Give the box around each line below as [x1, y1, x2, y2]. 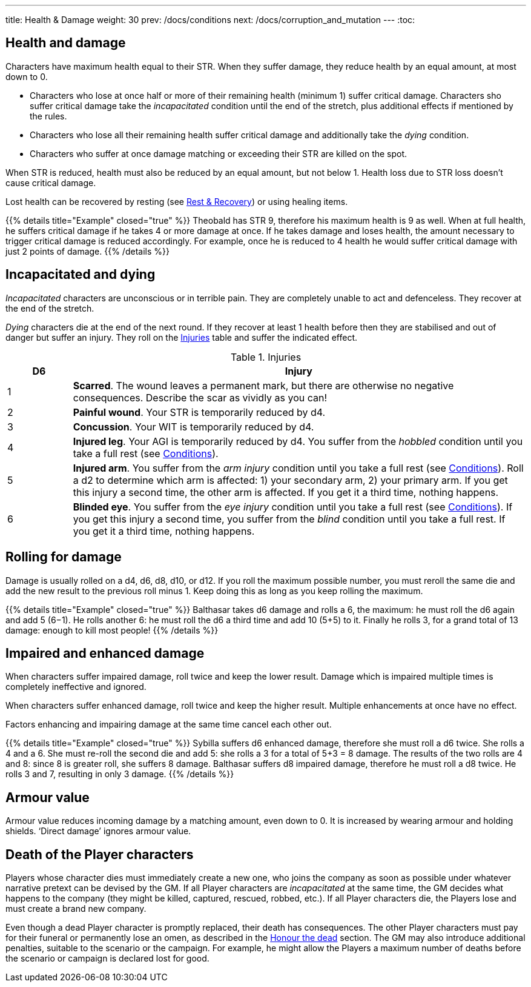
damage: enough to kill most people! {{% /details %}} [5, 624, 219, 635]
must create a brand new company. [5, 903, 147, 914]
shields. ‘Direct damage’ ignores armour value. [5, 826, 191, 837]
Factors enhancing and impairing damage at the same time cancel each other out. [5, 719, 332, 730]
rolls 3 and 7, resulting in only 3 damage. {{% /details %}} [5, 769, 234, 780]
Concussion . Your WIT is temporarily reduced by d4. [73, 420, 314, 433]
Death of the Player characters [5, 846, 194, 862]
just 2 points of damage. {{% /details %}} [5, 246, 170, 256]
